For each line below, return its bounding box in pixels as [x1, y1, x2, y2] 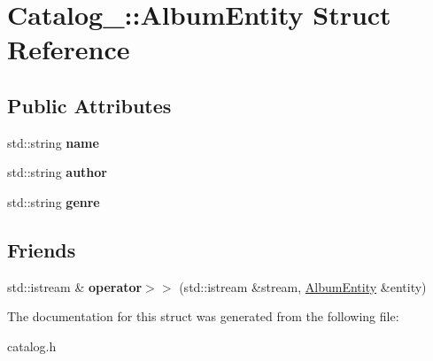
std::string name [7, 133, 99, 151]
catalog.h [7, 336, 57, 355]
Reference [7, 31, 130, 67]
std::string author [7, 163, 107, 181]
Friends [7, 235, 76, 263]
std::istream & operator [7, 277, 143, 296]
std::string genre [7, 192, 100, 211]
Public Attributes [7, 91, 172, 119]
